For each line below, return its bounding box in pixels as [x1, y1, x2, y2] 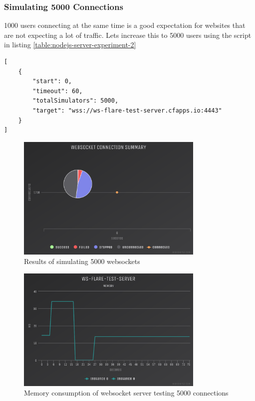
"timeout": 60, [32, 87, 83, 95]
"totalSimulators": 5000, [32, 97, 119, 105]
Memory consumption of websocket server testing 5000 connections [24, 388, 229, 398]
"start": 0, [32, 78, 72, 85]
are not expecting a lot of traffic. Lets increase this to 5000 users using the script [4, 29, 252, 40]
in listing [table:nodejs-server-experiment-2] [4, 39, 136, 50]
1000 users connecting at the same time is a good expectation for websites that [4, 20, 246, 30]
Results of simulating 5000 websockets [24, 256, 140, 267]
